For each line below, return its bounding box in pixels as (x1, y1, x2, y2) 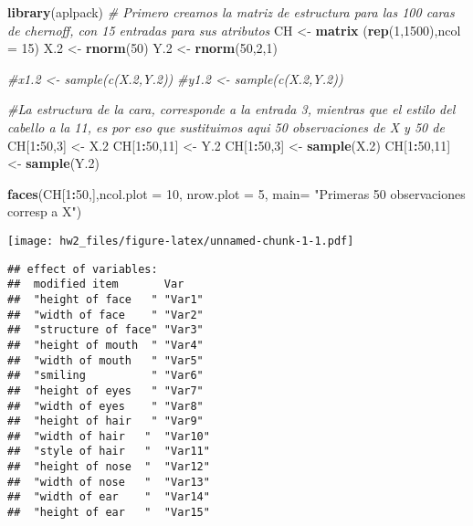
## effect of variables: (7, 262, 158, 276)
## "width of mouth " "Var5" (7, 353, 204, 367)
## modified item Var (7, 278, 184, 291)
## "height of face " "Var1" (7, 292, 204, 306)
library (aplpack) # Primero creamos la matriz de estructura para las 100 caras (7, 3, 455, 21)
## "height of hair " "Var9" (7, 415, 204, 428)
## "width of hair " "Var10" (7, 429, 210, 443)
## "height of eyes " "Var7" (7, 384, 204, 397)
